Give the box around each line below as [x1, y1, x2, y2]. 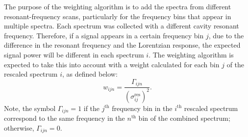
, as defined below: [62, 69, 118, 79]
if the [83, 103, 100, 113]
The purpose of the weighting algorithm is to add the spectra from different [4, 1, 231, 11]
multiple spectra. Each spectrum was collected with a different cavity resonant [4, 21, 239, 31]
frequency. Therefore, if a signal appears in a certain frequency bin [4, 30, 204, 40]
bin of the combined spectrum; [138, 113, 230, 123]
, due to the [208, 30, 244, 40]
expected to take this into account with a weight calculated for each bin [4, 59, 220, 69]
